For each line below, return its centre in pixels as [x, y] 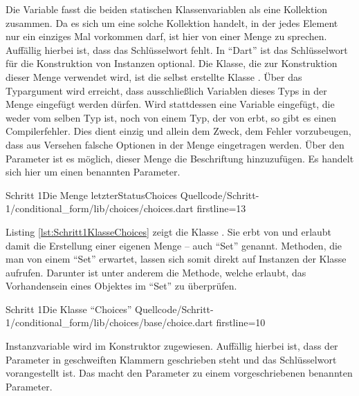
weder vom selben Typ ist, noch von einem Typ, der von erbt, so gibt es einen [171, 117]
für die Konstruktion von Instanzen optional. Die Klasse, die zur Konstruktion [172, 63]
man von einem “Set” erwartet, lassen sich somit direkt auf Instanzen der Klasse [176, 259]
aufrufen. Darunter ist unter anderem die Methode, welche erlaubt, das [156, 272]
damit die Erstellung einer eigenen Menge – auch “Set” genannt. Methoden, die [174, 245]
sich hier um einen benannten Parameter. [93, 172]
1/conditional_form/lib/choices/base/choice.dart [109, 322]
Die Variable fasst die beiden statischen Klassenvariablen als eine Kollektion [167, 9]
